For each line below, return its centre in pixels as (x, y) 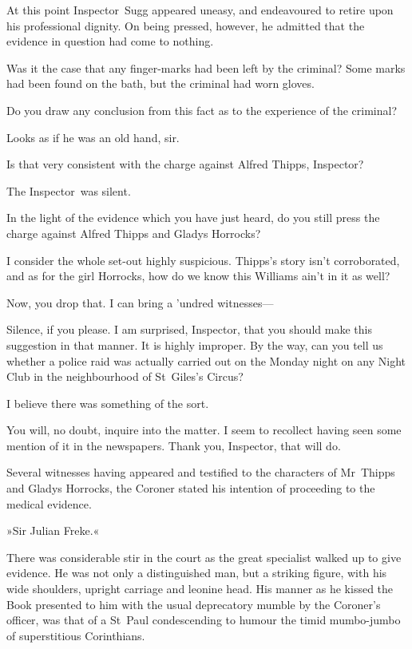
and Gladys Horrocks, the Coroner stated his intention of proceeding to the (191, 488)
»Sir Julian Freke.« (53, 530)
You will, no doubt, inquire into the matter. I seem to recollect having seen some (204, 430)
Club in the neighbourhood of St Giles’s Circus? (125, 376)
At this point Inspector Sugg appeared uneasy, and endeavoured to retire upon (200, 10)
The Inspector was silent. (69, 190)
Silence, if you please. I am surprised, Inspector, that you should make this (189, 329)
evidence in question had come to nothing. (110, 41)
